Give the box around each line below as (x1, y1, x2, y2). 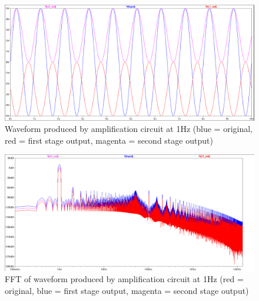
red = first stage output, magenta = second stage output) (5, 134, 213, 146)
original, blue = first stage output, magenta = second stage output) (5, 284, 249, 296)
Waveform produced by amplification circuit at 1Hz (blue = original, (5, 123, 253, 135)
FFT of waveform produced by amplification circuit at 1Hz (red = (5, 273, 244, 285)
